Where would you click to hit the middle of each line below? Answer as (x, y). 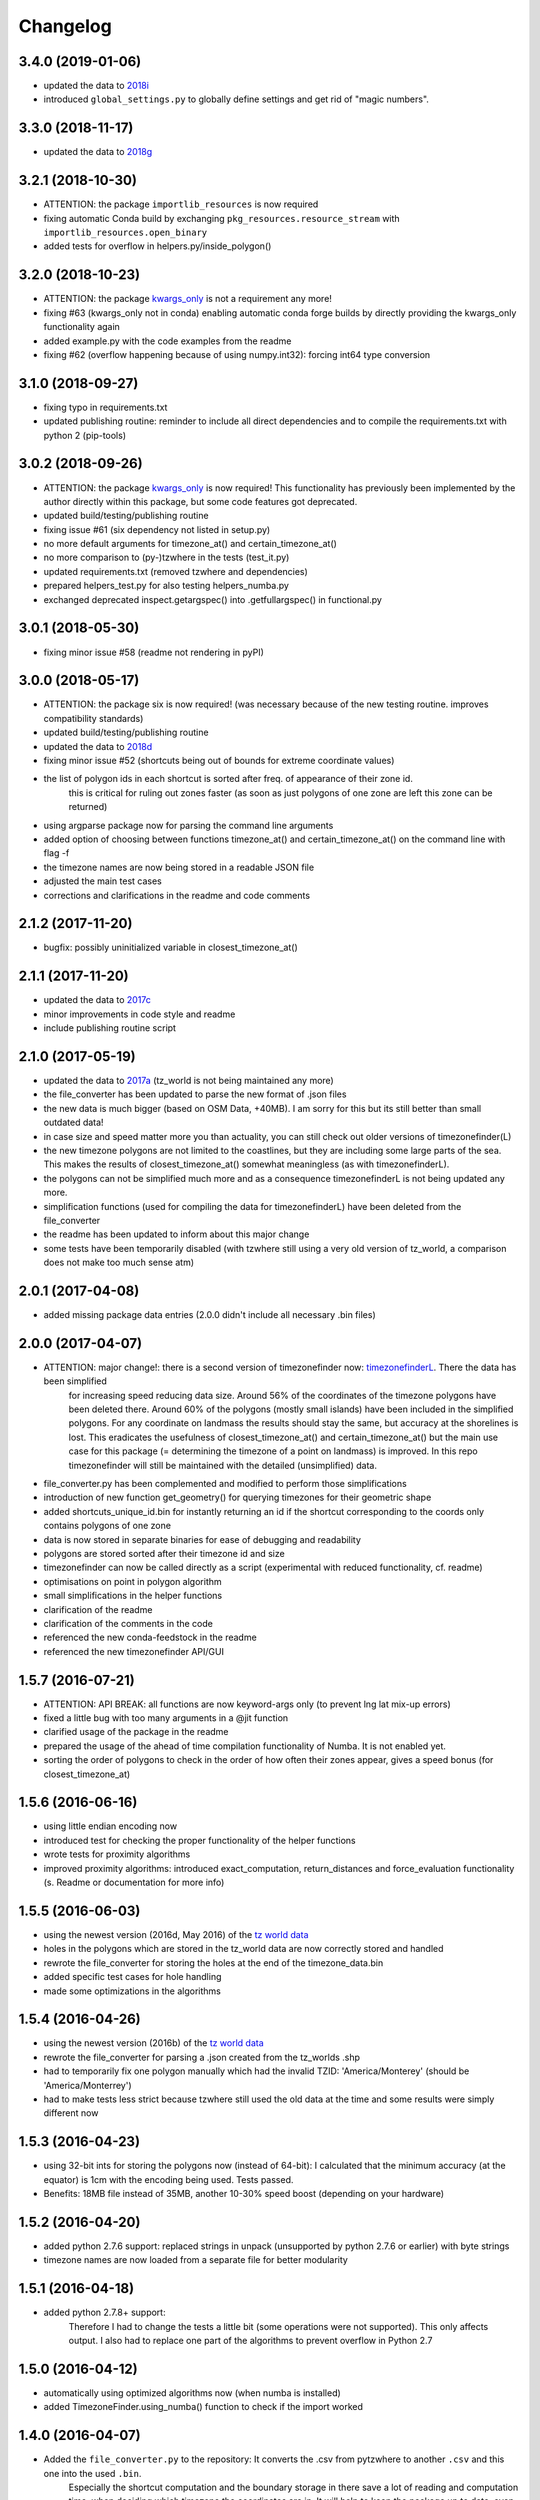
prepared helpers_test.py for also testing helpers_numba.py (166, 586)
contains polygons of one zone (107, 1526)
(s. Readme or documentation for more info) (134, 1882)
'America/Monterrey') (87, 2085)
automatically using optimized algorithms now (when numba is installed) (192, 2392)
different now (71, 2113)
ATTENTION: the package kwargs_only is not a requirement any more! (187, 299)
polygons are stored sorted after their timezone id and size (164, 1553)
